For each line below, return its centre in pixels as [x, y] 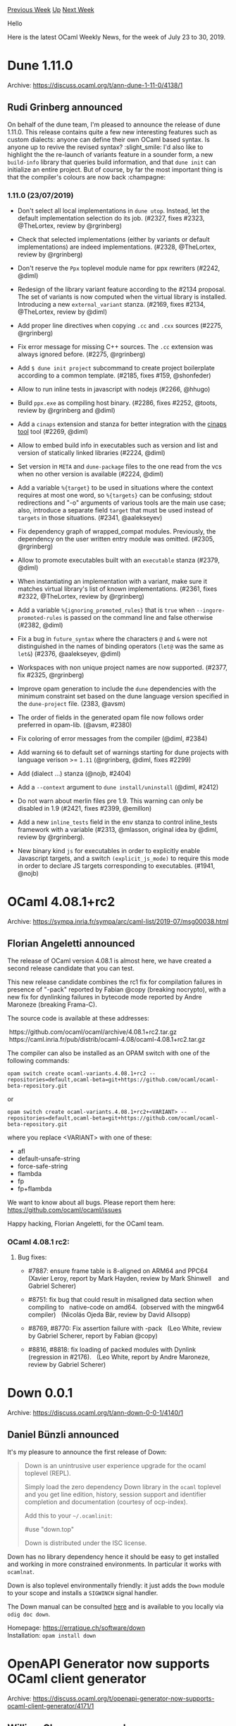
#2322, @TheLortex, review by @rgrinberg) [81, 597]
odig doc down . [29, 1614]
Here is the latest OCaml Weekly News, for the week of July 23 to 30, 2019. [117, 37]
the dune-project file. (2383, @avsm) [71, 704]
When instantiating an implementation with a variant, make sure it [112, 582]
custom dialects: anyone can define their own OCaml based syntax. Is [108, 139]
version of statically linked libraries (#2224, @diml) [91, 453]
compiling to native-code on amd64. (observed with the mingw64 [126, 1307]
